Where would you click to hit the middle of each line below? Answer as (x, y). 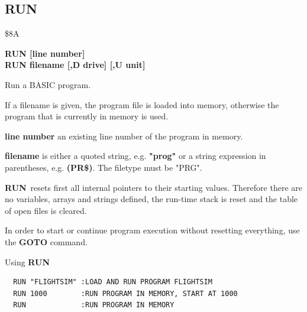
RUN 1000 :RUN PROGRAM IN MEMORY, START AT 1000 (125, 293)
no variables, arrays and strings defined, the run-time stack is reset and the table (151, 199)
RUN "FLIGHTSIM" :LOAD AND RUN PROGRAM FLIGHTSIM (113, 282)
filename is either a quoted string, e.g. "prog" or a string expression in (135, 156)
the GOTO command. (46, 241)
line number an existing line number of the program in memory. (124, 136)
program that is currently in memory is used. (87, 116)
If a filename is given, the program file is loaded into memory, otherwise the (142, 104)
